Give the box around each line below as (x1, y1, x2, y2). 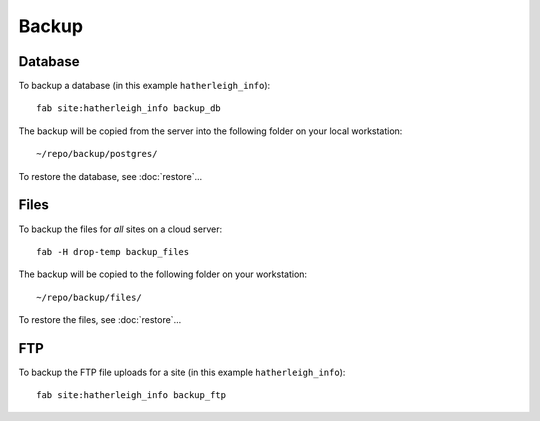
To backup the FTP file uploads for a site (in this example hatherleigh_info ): (18, 366, 346, 378)
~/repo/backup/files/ (36, 291, 142, 303)
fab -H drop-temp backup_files (36, 246, 190, 257)
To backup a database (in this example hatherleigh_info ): (18, 80, 271, 92)
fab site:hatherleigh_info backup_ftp (36, 390, 227, 401)
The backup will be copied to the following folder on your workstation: (18, 268, 308, 280)
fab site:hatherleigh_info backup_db (36, 103, 222, 114)
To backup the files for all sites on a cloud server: (18, 223, 223, 235)
